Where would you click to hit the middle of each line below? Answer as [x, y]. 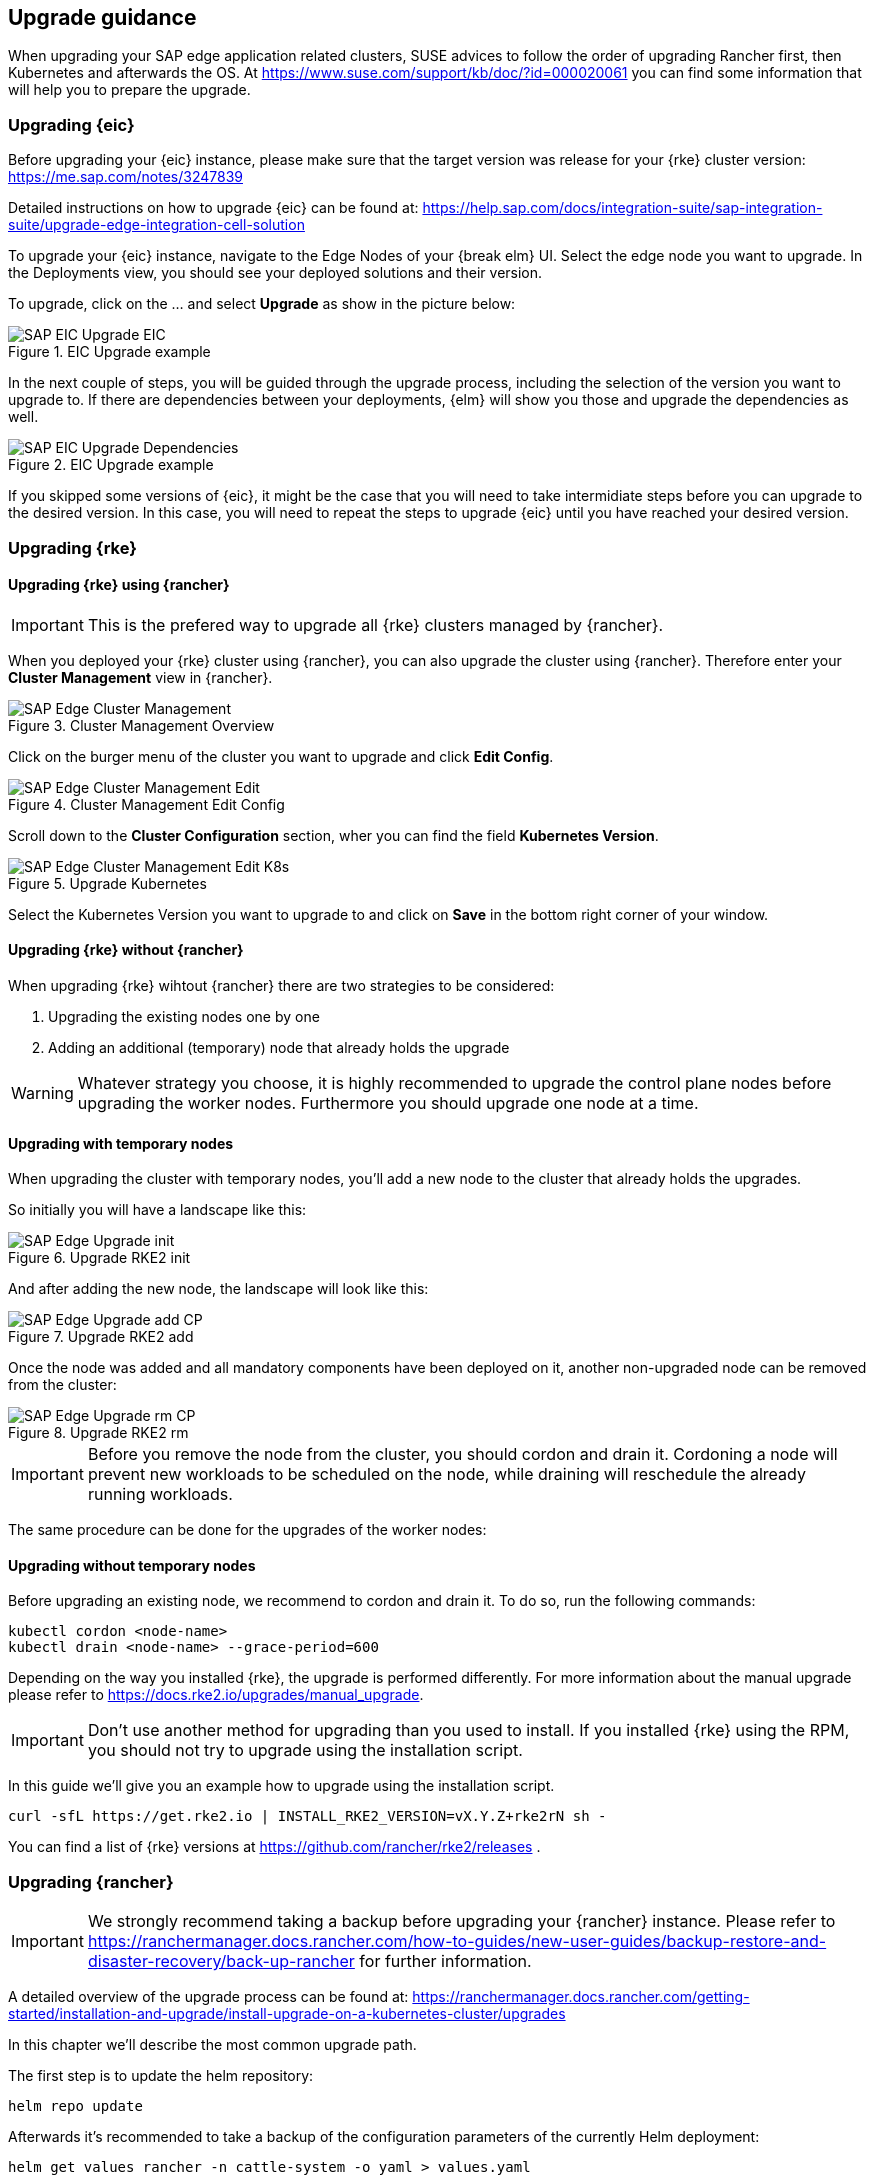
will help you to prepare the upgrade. [129, 90]
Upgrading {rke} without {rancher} [126, 950]
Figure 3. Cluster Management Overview [141, 725]
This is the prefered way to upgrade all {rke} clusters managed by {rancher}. [375, 624]
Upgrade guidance [102, 17]
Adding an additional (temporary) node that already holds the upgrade [279, 1047]
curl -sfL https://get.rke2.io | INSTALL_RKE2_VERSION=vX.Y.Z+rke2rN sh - [307, 1816]
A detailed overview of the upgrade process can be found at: [208, 1997]
